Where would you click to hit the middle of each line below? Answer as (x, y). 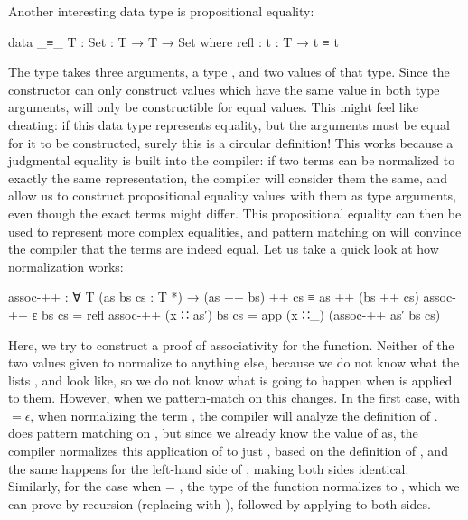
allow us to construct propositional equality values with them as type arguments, (233, 195)
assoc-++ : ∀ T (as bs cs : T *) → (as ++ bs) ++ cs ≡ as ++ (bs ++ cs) (214, 297)
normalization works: (66, 266)
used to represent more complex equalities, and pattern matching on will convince (235, 231)
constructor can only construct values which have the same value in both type (224, 89)
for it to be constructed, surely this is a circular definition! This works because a (231, 142)
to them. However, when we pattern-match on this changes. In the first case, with (234, 398)
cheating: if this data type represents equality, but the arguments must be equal (229, 124)
